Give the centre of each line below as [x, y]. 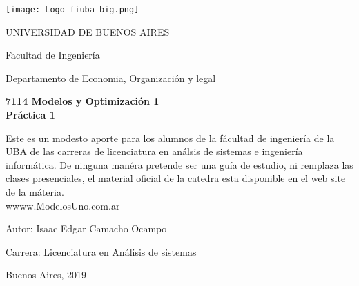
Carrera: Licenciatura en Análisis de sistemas [101, 251]
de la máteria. [35, 192]
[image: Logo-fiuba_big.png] [72, 10]
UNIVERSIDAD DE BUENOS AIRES [88, 31]
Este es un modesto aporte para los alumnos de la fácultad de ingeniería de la [170, 137]
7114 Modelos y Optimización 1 [83, 101]
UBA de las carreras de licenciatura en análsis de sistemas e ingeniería [154, 151]
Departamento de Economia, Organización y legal [111, 78]
